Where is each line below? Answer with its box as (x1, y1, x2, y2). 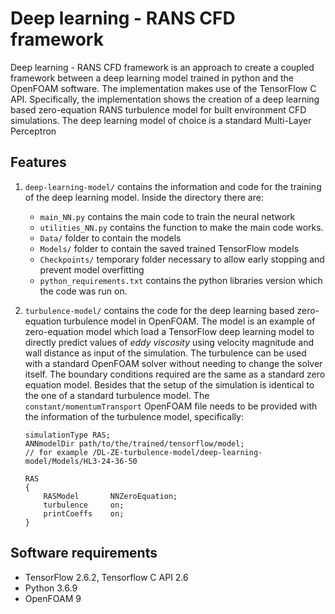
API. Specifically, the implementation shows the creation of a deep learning (10, 93, 320, 105)
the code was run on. (39, 285, 128, 297)
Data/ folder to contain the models (39, 232, 182, 244)
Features (10, 154, 67, 171)
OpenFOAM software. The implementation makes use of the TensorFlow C (10, 82, 317, 94)
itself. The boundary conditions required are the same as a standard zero (24, 368, 326, 380)
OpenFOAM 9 (24, 592, 82, 604)
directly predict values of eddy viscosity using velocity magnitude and (24, 336, 315, 348)
